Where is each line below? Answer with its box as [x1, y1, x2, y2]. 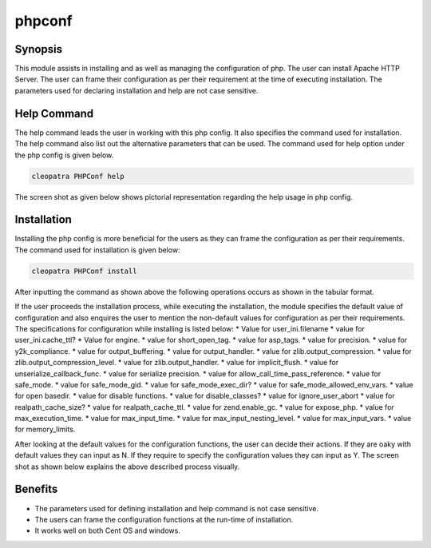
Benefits [14, 482, 58, 496]
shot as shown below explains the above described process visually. [14, 462, 240, 471]
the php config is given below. [14, 150, 114, 160]
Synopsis [14, 42, 63, 56]
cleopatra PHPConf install [31, 266, 137, 276]
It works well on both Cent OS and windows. [34, 526, 181, 535]
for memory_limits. [14, 424, 76, 435]
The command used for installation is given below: [14, 244, 180, 255]
